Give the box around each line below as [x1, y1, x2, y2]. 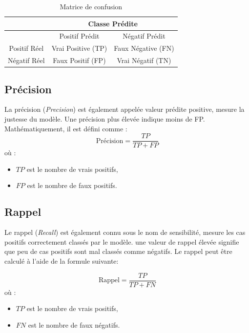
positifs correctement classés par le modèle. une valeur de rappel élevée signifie [4, 236, 239, 247]
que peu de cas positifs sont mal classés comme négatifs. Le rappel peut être [4, 246, 232, 256]
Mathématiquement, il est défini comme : [4, 123, 127, 133]
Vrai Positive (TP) [51, 43, 107, 53]
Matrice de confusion [60, 1, 123, 11]
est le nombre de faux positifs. [27, 180, 117, 190]
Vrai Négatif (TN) [117, 55, 171, 65]
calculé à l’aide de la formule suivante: [4, 256, 119, 266]
